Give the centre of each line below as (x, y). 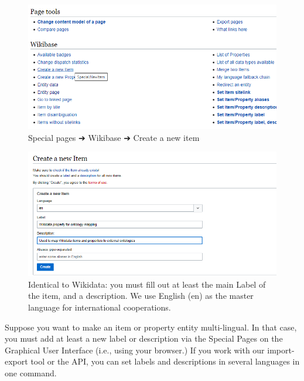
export (16, 361)
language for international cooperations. (100, 307)
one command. (31, 372)
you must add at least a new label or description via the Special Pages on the (144, 338)
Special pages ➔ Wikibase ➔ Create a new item (114, 137)
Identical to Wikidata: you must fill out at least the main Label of (147, 284)
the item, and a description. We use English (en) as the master (141, 296)
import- (281, 350)
